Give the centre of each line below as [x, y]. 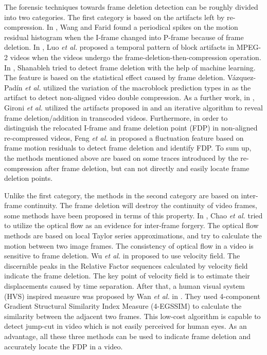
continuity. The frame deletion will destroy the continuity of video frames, [141, 205]
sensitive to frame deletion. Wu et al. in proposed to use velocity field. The [122, 256]
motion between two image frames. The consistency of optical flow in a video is [129, 245]
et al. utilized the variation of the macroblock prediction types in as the [138, 87]
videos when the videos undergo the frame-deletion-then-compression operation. [136, 57]
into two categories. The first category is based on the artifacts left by [114, 17]
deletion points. [29, 178]
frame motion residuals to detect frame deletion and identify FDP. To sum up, [128, 148]
